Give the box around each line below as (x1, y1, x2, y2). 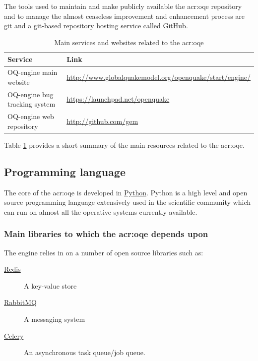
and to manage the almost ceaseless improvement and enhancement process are (4, 10, 245, 21)
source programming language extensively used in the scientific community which (4, 197, 251, 207)
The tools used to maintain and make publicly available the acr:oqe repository (4, 1, 242, 11)
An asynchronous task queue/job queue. (24, 347, 145, 358)
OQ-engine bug (7, 89, 54, 99)
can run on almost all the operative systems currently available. (4, 206, 197, 217)
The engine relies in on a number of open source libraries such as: (4, 247, 203, 257)
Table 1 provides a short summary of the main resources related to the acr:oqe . (4, 139, 245, 150)
